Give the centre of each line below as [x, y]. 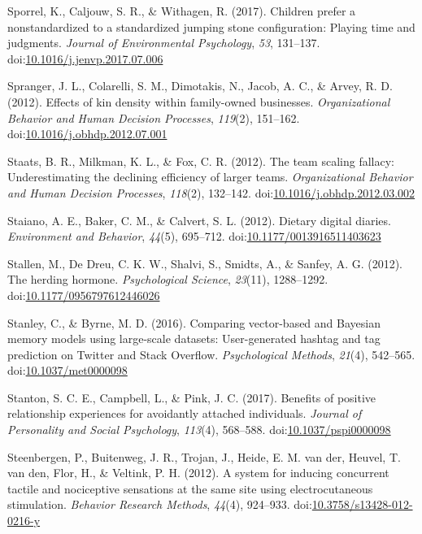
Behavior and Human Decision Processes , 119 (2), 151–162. [154, 117]
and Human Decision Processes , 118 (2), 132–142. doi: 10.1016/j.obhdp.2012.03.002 [211, 192]
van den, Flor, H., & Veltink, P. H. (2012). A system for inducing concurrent [198, 473]
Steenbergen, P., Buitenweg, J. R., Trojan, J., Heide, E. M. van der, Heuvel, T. [204, 456]
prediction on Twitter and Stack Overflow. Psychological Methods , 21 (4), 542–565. [211, 354]
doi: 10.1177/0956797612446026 [84, 295]
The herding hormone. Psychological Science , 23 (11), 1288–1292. [168, 279]
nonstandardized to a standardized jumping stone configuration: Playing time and [211, 26]
